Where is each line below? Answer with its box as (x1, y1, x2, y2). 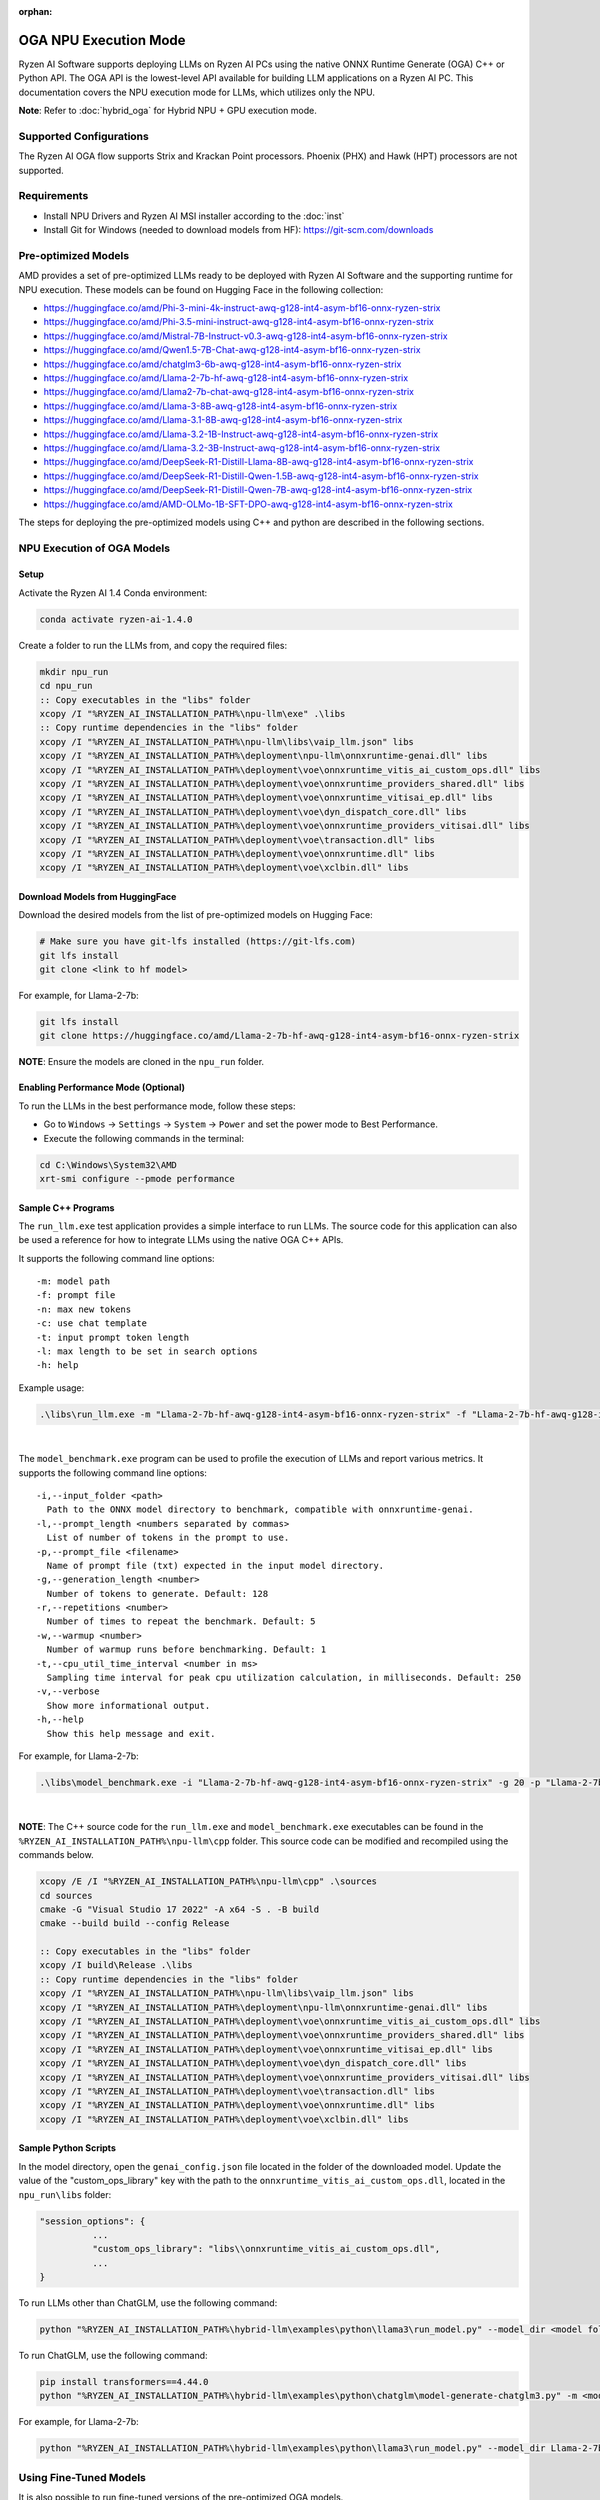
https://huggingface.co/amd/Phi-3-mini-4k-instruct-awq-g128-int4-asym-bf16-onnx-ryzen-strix (43, 302, 441, 314)
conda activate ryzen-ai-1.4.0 (39, 613, 194, 625)
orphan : (18, 6, 53, 17)
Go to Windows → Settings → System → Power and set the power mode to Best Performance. (43, 1118, 439, 1130)
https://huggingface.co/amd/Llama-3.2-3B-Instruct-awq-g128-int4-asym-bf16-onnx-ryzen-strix (43, 441, 440, 454)
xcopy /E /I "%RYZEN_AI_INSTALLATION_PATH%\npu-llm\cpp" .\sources (39, 1876, 378, 1887)
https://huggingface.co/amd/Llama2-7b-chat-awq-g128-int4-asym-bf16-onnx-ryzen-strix (43, 386, 415, 398)
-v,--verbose (36, 1686, 100, 1697)
